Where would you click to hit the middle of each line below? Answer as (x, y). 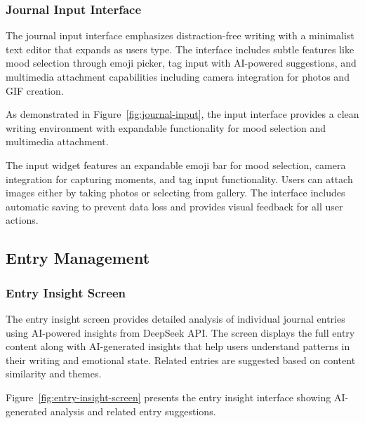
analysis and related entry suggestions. (133, 411)
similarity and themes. (54, 374)
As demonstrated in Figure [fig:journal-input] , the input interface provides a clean (182, 114)
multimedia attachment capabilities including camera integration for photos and (178, 76)
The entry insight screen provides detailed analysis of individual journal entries (175, 318)
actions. (22, 220)
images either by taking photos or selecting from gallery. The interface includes (175, 193)
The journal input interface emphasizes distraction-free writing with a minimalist (180, 35)
